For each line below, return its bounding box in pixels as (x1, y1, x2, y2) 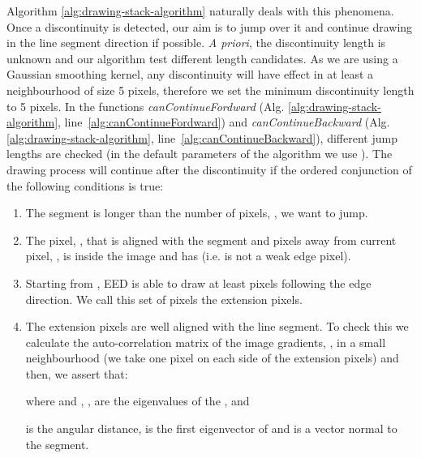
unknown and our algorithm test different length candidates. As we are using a (6, 49, 398, 66)
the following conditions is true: (6, 177, 164, 194)
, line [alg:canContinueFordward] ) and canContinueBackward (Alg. (58, 113, 390, 131)
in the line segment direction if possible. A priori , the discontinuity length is (6, 34, 386, 51)
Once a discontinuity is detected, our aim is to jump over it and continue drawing (6, 18, 413, 35)
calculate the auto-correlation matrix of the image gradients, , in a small (25, 333, 386, 350)
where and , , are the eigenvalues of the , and (25, 392, 250, 409)
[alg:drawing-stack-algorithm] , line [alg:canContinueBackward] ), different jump (6, 129, 397, 146)
